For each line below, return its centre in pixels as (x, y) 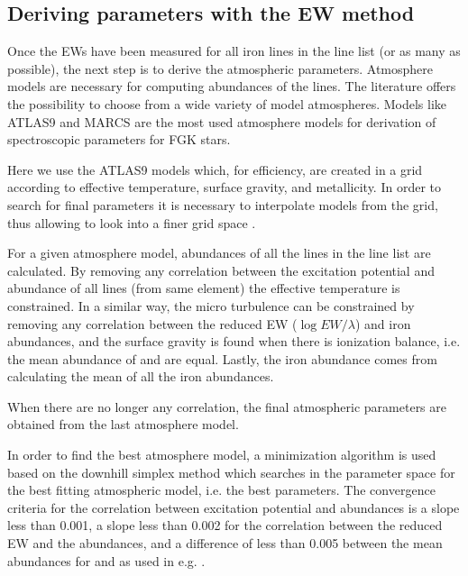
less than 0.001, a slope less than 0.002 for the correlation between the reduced (225, 525)
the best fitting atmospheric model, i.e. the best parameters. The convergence (221, 490)
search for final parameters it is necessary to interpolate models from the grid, (223, 204)
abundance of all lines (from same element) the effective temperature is (204, 288)
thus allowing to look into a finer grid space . (132, 222)
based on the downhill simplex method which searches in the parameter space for (231, 472)
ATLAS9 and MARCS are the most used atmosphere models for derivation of (222, 121)
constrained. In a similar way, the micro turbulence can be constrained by (211, 305)
